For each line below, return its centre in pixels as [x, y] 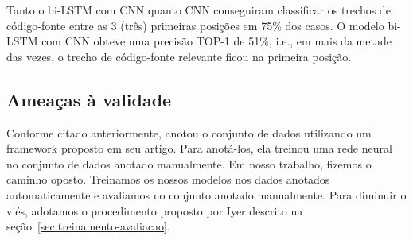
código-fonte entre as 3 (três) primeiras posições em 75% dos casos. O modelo [195, 25]
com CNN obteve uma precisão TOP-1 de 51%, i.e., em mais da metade [216, 41]
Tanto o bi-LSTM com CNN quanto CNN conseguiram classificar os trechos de [199, 10]
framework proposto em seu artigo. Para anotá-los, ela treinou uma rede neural [199, 148]
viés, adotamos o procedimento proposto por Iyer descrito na [155, 210]
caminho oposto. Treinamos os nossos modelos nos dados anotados [168, 179]
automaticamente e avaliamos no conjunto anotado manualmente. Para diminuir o [206, 194]
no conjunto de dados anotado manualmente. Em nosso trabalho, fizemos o [189, 163]
